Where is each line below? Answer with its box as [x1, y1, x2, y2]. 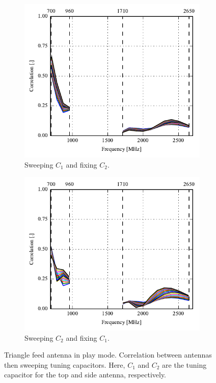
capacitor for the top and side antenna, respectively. [4, 369, 167, 380]
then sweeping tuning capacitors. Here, [4, 359, 125, 370]
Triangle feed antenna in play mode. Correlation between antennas [4, 349, 212, 360]
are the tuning [162, 359, 207, 370]
